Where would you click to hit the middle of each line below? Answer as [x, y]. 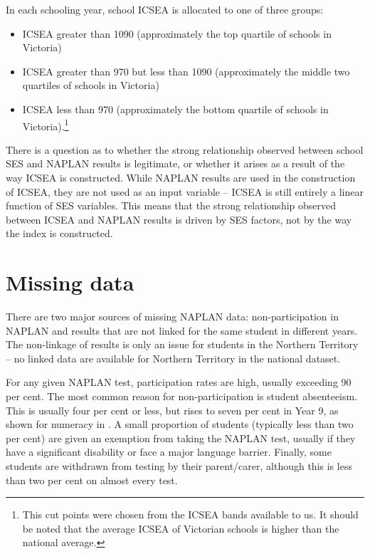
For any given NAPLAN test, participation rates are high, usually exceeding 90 [179, 382]
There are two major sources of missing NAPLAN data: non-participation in [172, 317]
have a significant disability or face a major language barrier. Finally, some [169, 452]
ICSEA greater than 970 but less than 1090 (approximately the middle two [186, 71]
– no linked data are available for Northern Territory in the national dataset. [173, 358]
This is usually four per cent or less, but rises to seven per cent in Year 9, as [172, 410]
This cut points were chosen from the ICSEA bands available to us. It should [190, 514]
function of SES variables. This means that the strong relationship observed [171, 205]
